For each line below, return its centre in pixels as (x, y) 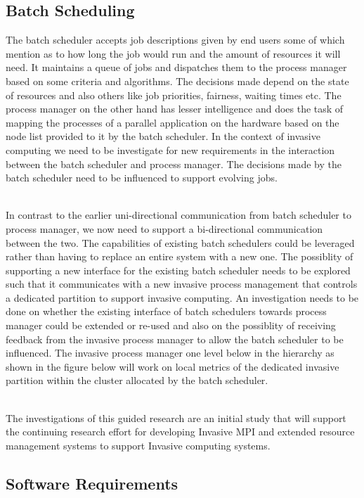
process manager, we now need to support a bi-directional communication (164, 228)
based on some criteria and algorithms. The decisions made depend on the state (177, 81)
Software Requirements (92, 483)
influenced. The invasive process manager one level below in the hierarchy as (170, 353)
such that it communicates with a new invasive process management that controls (182, 284)
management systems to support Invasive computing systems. (138, 445)
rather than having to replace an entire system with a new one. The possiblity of (180, 256)
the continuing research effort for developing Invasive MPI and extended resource (180, 432)
